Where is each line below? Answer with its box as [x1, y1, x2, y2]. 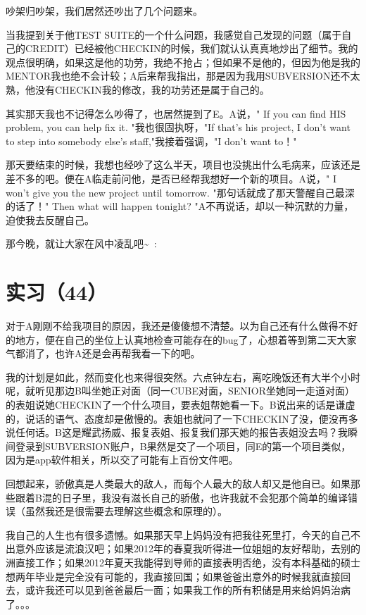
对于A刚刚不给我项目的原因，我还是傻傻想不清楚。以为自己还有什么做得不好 [6, 318, 358, 333]
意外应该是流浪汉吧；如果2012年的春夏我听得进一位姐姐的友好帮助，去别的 [15, 541, 360, 556]
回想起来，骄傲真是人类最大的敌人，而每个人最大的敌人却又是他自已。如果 [6, 476, 351, 490]
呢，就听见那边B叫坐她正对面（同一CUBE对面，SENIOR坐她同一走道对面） [6, 383, 355, 398]
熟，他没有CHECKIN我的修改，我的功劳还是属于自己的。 [6, 82, 270, 97]
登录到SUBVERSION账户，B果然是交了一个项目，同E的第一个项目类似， [15, 438, 351, 453]
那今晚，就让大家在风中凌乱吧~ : [6, 236, 157, 251]
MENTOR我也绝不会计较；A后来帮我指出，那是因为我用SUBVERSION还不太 [6, 68, 360, 83]
